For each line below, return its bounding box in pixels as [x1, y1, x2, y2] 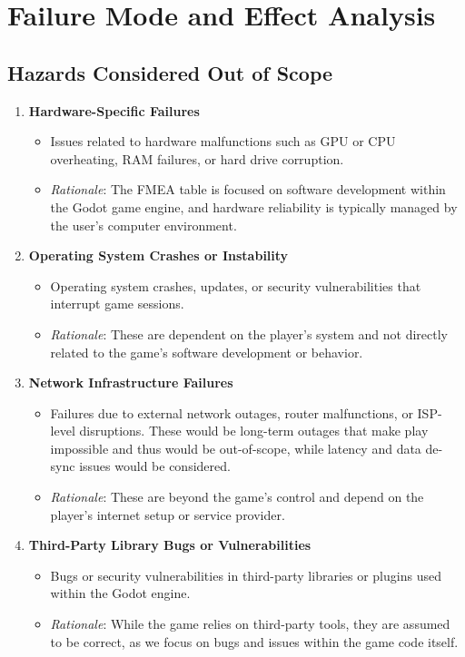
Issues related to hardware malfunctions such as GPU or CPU [50, 132, 396, 151]
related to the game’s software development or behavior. [50, 342, 363, 361]
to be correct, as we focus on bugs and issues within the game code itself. [50, 632, 459, 651]
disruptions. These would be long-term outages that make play [79, 421, 429, 440]
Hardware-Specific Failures [28, 101, 200, 120]
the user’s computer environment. [50, 215, 237, 234]
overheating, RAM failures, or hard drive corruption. [50, 149, 344, 168]
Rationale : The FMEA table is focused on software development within [50, 180, 446, 199]
